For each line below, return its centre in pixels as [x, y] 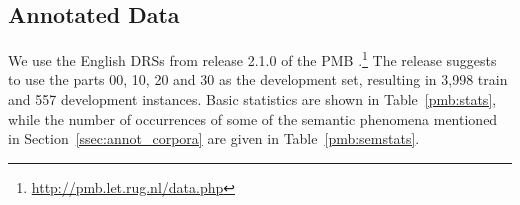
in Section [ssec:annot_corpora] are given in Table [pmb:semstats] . [214, 138]
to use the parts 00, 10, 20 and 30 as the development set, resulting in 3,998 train [258, 79]
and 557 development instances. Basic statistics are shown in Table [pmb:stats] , [252, 99]
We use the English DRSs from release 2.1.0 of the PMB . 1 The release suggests [252, 58]
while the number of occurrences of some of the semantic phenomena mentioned [253, 118]
